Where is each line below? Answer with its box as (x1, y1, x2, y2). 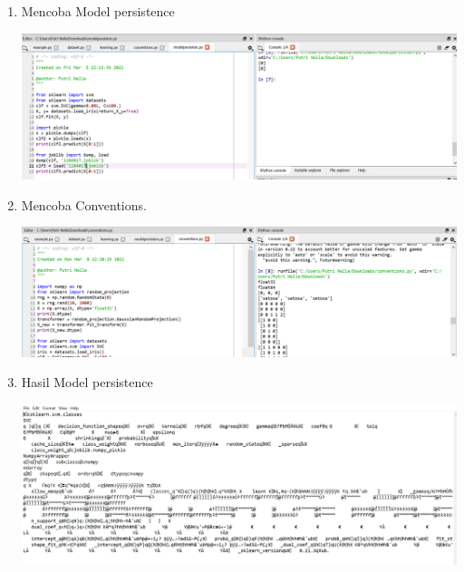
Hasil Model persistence (21, 373, 153, 392)
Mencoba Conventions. (21, 195, 147, 214)
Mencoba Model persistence (21, 2, 175, 20)
